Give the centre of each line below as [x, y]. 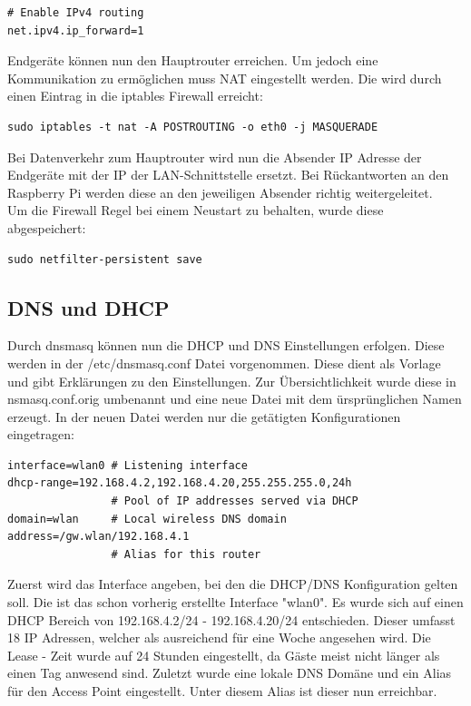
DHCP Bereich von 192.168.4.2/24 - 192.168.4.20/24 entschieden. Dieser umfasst [231, 619]
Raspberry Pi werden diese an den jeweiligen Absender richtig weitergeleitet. [220, 192]
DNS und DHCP [88, 307]
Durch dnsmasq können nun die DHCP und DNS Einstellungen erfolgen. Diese [226, 345]
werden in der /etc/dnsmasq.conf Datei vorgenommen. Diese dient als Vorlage [224, 363]
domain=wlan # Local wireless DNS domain [147, 519]
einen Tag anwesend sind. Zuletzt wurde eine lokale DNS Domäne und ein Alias [230, 673]
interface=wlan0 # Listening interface [128, 465]
